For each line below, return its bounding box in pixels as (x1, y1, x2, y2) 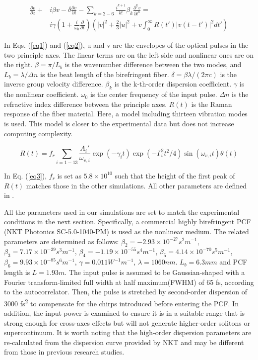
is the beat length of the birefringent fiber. (40, 69, 169, 79)
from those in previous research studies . (4, 347, 125, 357)
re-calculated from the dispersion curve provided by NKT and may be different (4, 337, 244, 347)
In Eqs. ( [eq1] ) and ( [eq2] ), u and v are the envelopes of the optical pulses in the (4, 40, 249, 50)
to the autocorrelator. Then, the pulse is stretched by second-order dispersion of (4, 286, 247, 297)
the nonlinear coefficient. (4, 89, 79, 99)
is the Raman (191, 98, 232, 109)
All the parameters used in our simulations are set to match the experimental (4, 206, 240, 217)
